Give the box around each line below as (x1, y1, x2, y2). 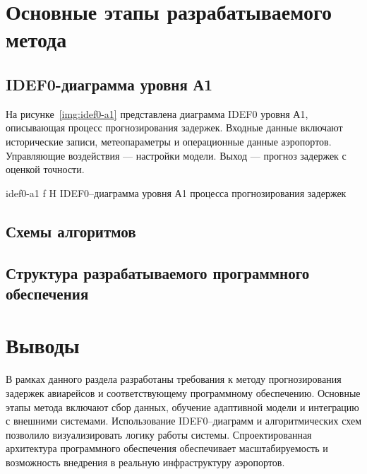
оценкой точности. (6, 162, 85, 177)
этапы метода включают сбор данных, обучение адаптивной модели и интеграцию (6, 399, 359, 414)
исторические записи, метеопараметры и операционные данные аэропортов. (6, 134, 332, 148)
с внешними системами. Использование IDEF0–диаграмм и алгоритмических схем (6, 413, 362, 428)
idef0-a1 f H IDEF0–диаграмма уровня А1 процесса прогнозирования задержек (6, 185, 347, 200)
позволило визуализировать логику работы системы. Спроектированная (6, 427, 312, 442)
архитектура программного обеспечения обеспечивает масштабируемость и (6, 441, 328, 456)
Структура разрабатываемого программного (6, 261, 310, 283)
